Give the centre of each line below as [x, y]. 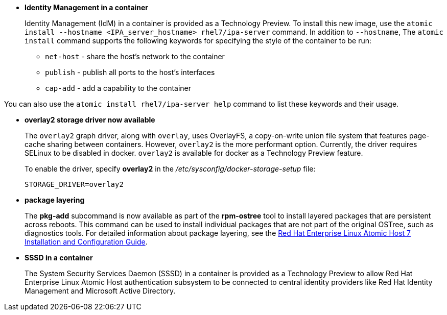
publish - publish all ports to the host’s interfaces [130, 72]
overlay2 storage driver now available [90, 120]
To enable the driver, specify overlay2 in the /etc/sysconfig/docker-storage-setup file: [170, 169]
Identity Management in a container [87, 7]
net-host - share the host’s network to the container [135, 56]
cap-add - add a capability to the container [118, 88]
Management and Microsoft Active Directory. [100, 291]
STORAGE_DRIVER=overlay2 [74, 184]
